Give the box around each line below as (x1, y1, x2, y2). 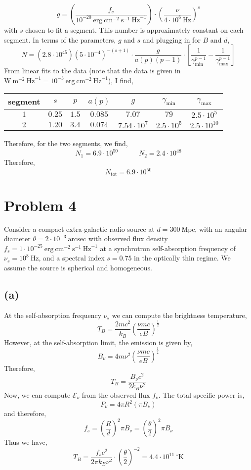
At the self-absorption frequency (4, 310, 102, 320)
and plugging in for (142, 34, 201, 45)
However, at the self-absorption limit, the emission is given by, (4, 337, 193, 347)
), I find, (108, 75, 133, 85)
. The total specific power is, (158, 389, 245, 400)
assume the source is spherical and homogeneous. (4, 262, 152, 272)
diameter (4, 233, 31, 244)
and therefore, (4, 408, 46, 418)
